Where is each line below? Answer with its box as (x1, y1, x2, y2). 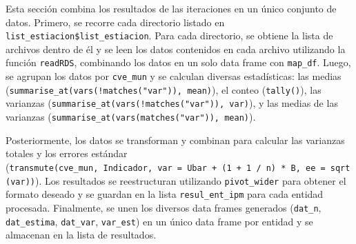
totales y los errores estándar (6, 146, 128, 161)
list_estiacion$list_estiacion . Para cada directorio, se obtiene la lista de (6, 28, 333, 43)
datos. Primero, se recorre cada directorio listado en (6, 14, 225, 29)
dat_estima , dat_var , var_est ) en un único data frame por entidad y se (6, 214, 313, 228)
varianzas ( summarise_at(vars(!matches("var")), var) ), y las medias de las (6, 96, 338, 110)
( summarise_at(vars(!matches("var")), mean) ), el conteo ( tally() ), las (6, 82, 322, 96)
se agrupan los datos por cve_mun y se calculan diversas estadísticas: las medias (6, 69, 342, 83)
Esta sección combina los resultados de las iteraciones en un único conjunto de (6, 1, 337, 15)
